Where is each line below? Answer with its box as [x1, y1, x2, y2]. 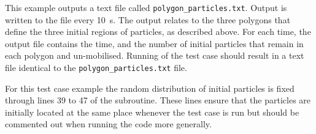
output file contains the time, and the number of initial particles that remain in [5, 37, 304, 50]
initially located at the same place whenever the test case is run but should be [5, 105, 299, 118]
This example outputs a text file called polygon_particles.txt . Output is [5, 1, 287, 13]
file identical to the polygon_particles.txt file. [5, 61, 187, 74]
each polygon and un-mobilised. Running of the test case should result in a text [5, 49, 304, 62]
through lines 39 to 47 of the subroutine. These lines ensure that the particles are [5, 94, 311, 106]
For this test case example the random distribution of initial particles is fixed [5, 81, 295, 94]
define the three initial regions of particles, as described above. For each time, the [5, 25, 311, 38]
